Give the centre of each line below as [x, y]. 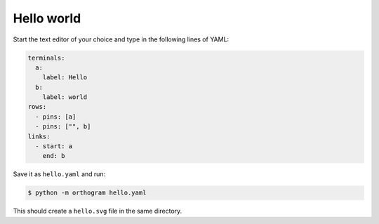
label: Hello [65, 78]
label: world [65, 97]
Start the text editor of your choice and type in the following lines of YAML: [121, 39]
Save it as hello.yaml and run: [59, 174]
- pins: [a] [56, 117]
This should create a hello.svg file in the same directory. [98, 211]
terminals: [46, 58]
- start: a [54, 146]
